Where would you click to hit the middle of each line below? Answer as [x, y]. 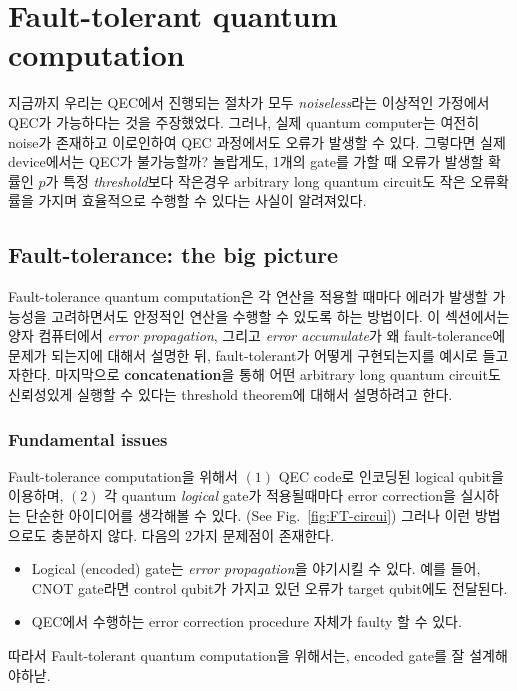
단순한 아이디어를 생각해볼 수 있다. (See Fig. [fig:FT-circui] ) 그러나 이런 [248, 515]
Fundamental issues [88, 438]
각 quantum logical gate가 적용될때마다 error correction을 [280, 495]
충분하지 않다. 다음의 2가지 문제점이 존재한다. [193, 534]
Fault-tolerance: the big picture [173, 254]
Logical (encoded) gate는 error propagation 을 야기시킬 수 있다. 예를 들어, [256, 568]
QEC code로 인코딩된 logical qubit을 [391, 475]
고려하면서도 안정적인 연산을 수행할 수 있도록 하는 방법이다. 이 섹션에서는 [280, 315]
